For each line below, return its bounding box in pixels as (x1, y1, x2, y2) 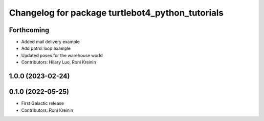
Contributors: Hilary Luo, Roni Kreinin (21, 59, 96, 65)
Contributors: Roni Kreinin (21, 107, 73, 113)
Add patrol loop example (21, 45, 71, 51)
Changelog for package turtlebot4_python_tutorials (9, 7, 224, 18)
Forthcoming (9, 26, 49, 34)
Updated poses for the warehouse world (21, 52, 103, 58)
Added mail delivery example (21, 39, 80, 45)
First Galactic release (21, 101, 64, 106)
